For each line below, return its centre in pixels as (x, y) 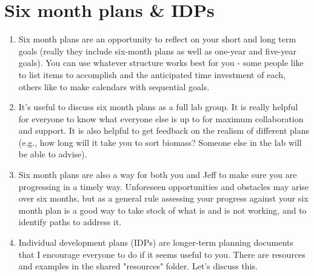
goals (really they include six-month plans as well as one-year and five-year (157, 51)
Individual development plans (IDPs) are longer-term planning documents (156, 242)
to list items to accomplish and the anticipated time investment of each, (152, 74)
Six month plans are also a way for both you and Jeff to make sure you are (158, 175)
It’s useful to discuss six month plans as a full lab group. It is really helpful (158, 107)
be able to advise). (53, 154)
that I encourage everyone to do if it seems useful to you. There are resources (162, 254)
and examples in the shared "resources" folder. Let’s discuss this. (138, 266)
